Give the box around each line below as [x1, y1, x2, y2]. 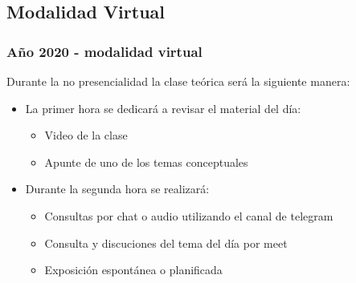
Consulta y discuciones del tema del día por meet [44, 234, 288, 251]
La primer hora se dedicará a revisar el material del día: [25, 99, 301, 116]
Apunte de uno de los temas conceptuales [44, 153, 248, 170]
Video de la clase [44, 127, 128, 144]
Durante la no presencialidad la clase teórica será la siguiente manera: [6, 73, 350, 89]
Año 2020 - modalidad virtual [6, 41, 203, 61]
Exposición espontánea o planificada [44, 261, 223, 278]
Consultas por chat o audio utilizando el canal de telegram [44, 207, 333, 224]
